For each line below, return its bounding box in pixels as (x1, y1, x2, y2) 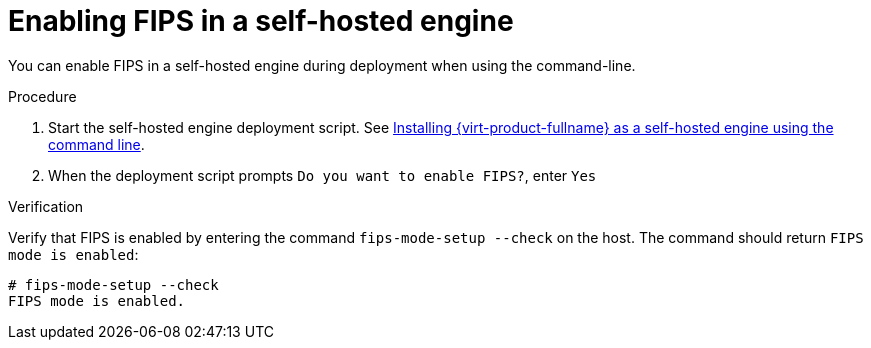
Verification (8, 197, 84, 215)
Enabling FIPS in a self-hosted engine (8, 4, 514, 38)
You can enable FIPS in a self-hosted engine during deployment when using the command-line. (8, 56, 636, 74)
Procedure (8, 87, 77, 105)
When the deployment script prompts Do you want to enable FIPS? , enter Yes (48, 166, 597, 184)
